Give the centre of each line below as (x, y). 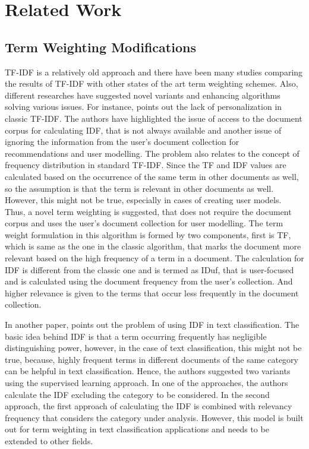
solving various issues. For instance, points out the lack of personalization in (144, 107)
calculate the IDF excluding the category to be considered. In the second (137, 394)
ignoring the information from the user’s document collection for (122, 142)
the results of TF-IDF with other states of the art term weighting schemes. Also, (152, 83)
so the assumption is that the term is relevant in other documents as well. (139, 188)
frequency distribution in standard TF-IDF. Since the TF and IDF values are (146, 165)
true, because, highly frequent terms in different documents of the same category (152, 359)
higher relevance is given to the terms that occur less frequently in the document (152, 293)
